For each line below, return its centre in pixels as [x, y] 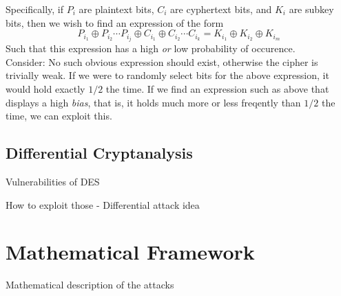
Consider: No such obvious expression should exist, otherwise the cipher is [162, 61]
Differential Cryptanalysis [99, 153]
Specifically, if [35, 9]
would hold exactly [45, 89]
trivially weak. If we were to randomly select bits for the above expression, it [167, 75]
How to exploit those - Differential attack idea [103, 204]
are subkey [311, 9]
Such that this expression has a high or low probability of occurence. [151, 48]
